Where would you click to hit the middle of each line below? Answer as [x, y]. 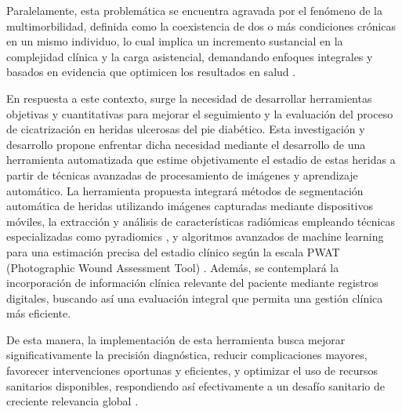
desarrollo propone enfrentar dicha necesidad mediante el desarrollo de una [186, 144]
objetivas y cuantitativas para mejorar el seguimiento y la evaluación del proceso [200, 113]
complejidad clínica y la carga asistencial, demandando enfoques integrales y [190, 56]
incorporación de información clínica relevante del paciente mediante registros [192, 283]
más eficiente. [39, 313]
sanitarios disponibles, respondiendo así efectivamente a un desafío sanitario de [196, 385]
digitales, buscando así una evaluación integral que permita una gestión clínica [195, 298]
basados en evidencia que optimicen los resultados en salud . [151, 72]
